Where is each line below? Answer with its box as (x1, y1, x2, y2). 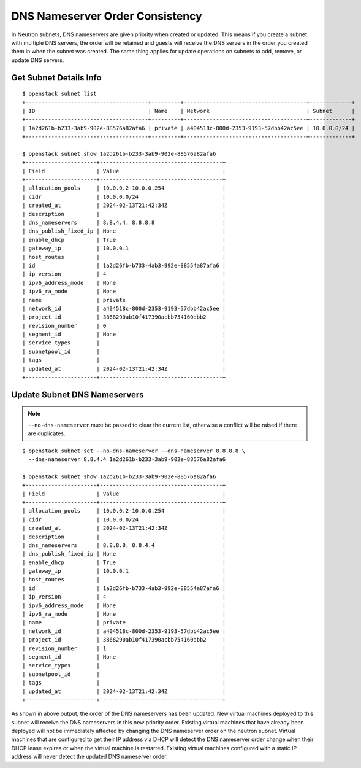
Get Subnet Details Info (11, 72, 102, 83)
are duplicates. (28, 430, 66, 437)
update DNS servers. (11, 56, 64, 64)
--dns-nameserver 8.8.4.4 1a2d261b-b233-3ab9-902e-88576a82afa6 (28, 456, 226, 463)
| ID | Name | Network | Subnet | (22, 107, 355, 114)
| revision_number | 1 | (22, 645, 226, 652)
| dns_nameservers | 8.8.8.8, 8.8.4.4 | (22, 541, 226, 549)
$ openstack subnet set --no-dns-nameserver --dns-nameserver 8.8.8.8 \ (22, 447, 245, 454)
